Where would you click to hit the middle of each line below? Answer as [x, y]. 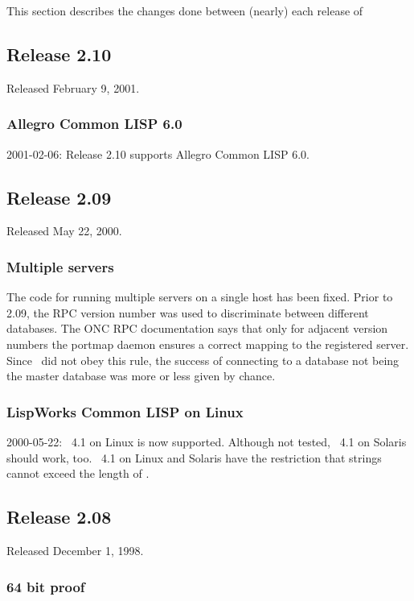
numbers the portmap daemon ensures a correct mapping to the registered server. [208, 344]
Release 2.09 [59, 197]
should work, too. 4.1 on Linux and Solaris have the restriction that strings [194, 457]
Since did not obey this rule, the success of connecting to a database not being [203, 360]
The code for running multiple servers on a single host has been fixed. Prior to [200, 297]
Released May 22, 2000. [64, 231]
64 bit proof [46, 586]
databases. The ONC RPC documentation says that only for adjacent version [197, 328]
